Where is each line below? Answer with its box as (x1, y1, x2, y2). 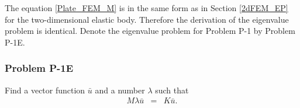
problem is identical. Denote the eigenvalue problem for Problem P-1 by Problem (5, 25, 295, 37)
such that (155, 83, 189, 96)
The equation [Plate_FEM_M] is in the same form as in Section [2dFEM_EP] (5, 2, 288, 13)
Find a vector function (5, 83, 85, 96)
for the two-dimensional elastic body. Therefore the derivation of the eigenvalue (5, 13, 289, 25)
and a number (95, 83, 145, 96)
